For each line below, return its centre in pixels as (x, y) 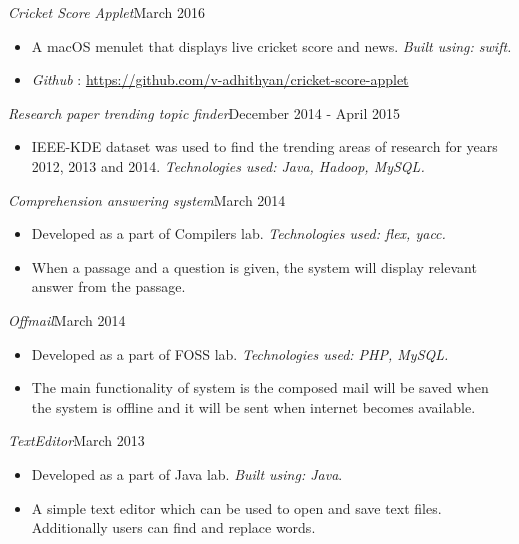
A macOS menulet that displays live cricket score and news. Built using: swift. (271, 45)
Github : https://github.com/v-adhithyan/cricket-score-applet (220, 79)
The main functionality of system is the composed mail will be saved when (260, 387)
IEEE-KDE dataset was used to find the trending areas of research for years (264, 146)
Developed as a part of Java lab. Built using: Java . (187, 473)
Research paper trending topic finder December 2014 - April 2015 (204, 112)
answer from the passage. (108, 286)
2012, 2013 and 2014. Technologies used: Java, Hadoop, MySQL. (228, 165)
